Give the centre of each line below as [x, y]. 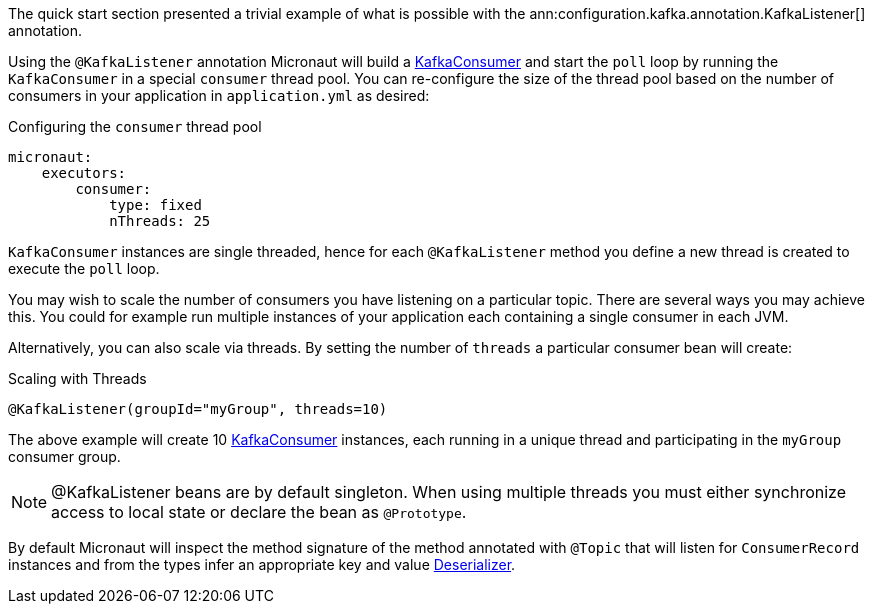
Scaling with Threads [77, 378]
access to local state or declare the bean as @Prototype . [259, 512]
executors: [84, 173]
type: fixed [155, 205]
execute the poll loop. [84, 268]
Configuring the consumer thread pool [135, 126]
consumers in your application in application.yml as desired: [219, 95]
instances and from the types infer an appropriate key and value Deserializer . [262, 564]
